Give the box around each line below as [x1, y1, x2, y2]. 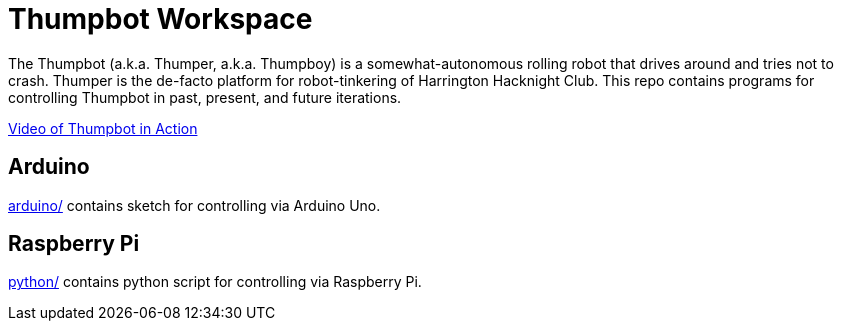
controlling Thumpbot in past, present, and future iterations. [8, 88, 402, 106]
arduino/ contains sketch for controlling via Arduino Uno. [8, 196, 381, 214]
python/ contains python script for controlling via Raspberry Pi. [8, 273, 422, 291]
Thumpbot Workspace [8, 2, 313, 36]
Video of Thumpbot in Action [8, 119, 198, 137]
